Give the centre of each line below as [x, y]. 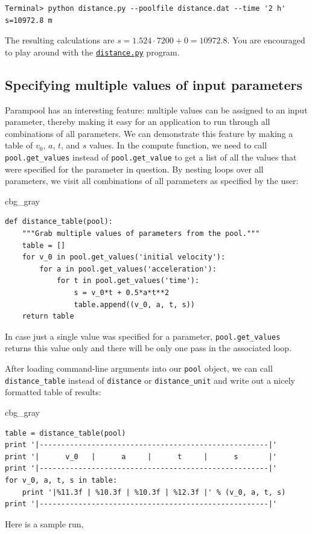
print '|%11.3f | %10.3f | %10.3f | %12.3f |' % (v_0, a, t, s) [154, 492]
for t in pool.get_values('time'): [128, 281]
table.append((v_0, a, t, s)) [134, 304]
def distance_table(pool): [59, 222]
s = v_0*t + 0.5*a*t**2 [122, 293]
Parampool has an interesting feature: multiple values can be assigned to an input [156, 110]
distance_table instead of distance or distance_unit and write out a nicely [150, 380]
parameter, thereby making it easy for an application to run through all [138, 122]
